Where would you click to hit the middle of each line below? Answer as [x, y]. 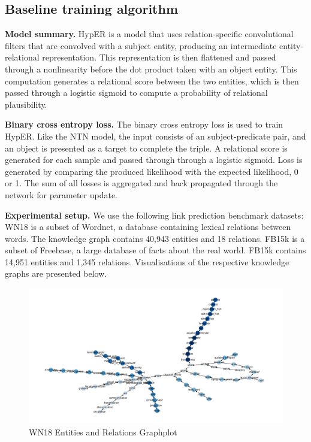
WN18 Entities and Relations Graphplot [103, 432]
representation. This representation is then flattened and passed [159, 57]
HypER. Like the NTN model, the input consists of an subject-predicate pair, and [155, 136]
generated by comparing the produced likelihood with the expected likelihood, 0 [152, 171]
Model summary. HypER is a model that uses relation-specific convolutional [149, 34]
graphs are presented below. [56, 273]
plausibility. [26, 104]
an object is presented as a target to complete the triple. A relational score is [146, 148]
